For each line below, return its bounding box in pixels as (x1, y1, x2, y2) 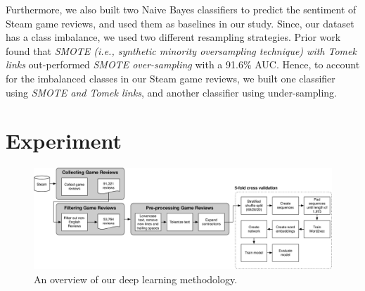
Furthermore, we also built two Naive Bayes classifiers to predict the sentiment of (6, 2, 357, 16)
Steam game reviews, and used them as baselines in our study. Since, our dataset (6, 16, 354, 30)
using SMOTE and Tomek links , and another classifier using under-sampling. (6, 85, 338, 99)
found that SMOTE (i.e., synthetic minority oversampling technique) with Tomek (6, 43, 357, 58)
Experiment (6, 126, 122, 155)
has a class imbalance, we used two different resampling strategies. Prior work (6, 30, 341, 44)
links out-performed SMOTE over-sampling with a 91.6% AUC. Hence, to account (6, 57, 360, 72)
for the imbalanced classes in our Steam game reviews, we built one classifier (6, 70, 335, 85)
